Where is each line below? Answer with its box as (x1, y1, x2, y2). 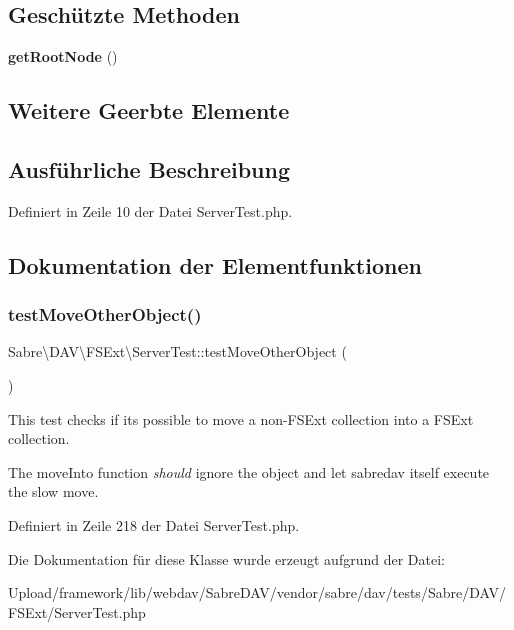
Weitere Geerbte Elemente (8, 95, 290, 126)
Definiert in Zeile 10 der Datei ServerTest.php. (8, 200, 293, 221)
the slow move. (8, 481, 99, 502)
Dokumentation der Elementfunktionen (8, 249, 422, 280)
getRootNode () (8, 46, 118, 67)
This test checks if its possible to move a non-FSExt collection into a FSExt (8, 408, 474, 429)
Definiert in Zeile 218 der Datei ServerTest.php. (8, 514, 300, 535)
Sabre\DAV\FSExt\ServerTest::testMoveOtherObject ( (8, 341, 347, 362)
